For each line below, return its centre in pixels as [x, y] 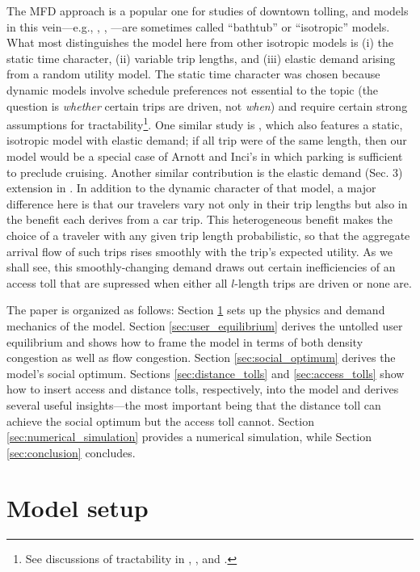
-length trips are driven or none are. [323, 282]
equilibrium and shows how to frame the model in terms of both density [185, 341]
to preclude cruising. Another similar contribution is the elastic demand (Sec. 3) [205, 172]
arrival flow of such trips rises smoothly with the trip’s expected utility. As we [199, 251]
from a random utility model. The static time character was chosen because [193, 74]
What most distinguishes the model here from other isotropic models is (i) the [200, 42]
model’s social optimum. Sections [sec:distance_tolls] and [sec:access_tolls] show [206, 373]
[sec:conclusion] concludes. [71, 452]
